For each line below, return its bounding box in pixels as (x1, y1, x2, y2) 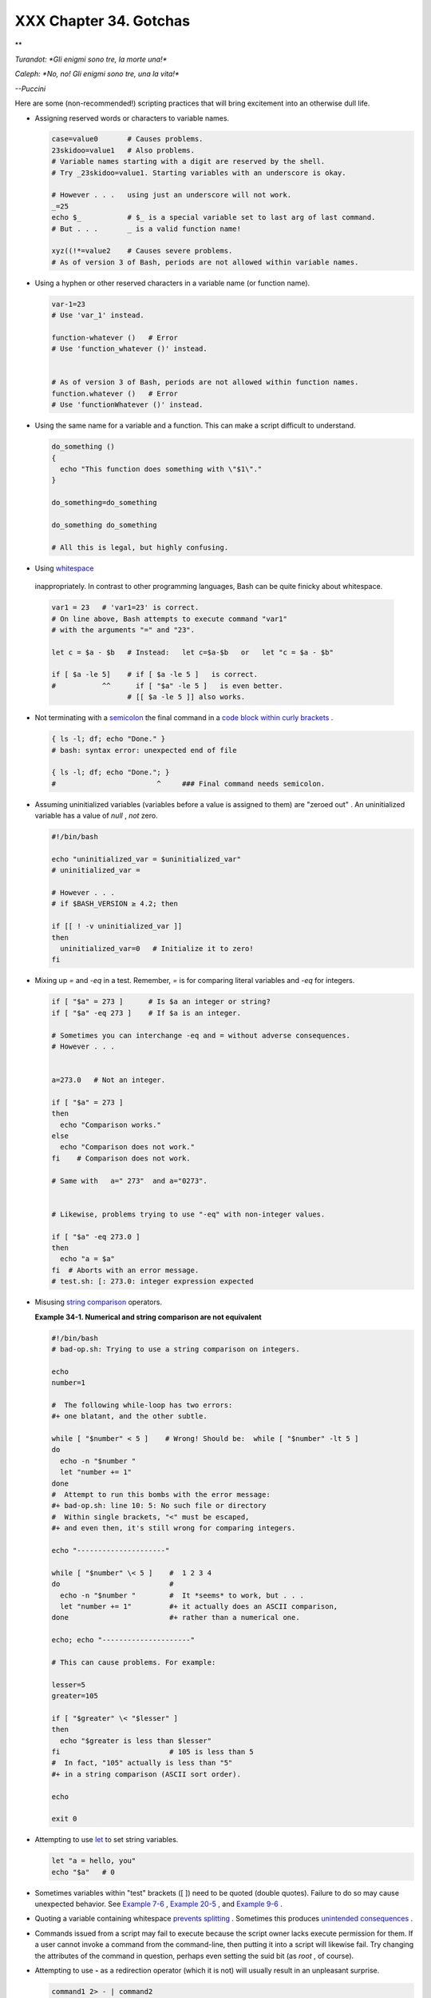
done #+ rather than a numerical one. (51, 1613, 300, 1622)
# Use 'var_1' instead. (51, 311, 145, 320)
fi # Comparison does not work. (51, 1153, 191, 1163)
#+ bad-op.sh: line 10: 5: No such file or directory (51, 1501, 267, 1510)
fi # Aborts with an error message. (51, 1265, 200, 1275)
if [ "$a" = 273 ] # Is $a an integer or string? (51, 997, 271, 1006)
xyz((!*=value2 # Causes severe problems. (51, 246, 233, 256)
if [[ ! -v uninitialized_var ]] (51, 921, 183, 931)
